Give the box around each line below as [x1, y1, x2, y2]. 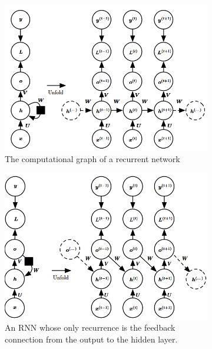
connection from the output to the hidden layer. [5, 333, 178, 345]
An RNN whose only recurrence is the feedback [5, 321, 175, 334]
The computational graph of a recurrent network [5, 152, 180, 164]
